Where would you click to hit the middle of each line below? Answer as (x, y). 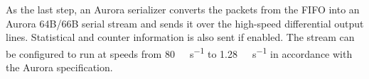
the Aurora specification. (59, 67)
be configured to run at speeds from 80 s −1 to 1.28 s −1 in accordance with (179, 52)
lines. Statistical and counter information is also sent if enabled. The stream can (180, 37)
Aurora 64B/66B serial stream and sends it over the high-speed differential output (185, 23)
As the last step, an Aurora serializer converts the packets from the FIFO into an (183, 9)
